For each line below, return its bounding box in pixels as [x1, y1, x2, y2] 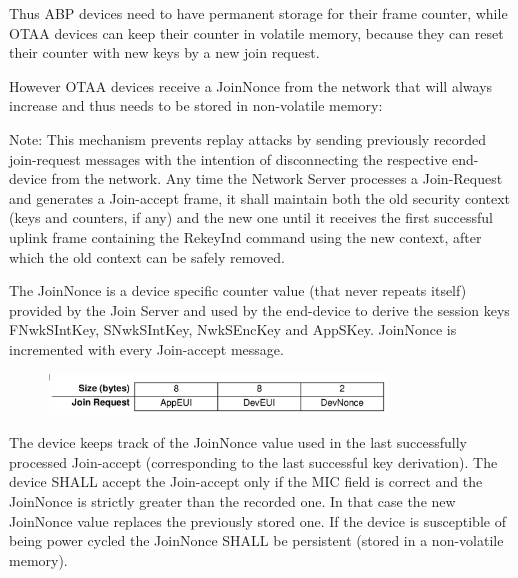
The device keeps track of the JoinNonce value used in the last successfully [9, 432, 467, 453]
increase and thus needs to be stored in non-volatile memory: [9, 95, 383, 116]
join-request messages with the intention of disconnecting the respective [9, 148, 448, 169]
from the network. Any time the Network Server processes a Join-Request [51, 168, 503, 189]
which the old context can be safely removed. [9, 246, 285, 267]
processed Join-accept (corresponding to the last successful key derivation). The [9, 451, 498, 472]
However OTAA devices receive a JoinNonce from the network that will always [9, 75, 493, 96]
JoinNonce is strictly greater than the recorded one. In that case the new [9, 490, 456, 511]
